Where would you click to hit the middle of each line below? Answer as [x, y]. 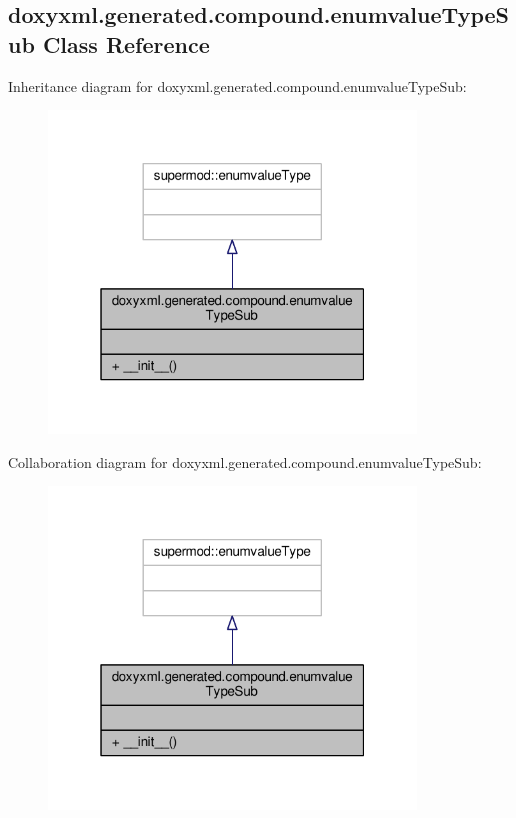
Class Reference [126, 43]
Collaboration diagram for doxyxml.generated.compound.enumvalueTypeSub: [245, 461]
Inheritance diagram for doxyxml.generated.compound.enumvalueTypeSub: [237, 85]
